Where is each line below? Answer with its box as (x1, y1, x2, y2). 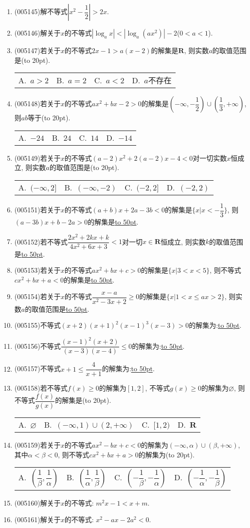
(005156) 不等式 (14, 340, 61, 351)
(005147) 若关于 (14, 45, 61, 55)
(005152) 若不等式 (14, 236, 68, 246)
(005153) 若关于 (14, 265, 61, 275)
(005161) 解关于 (14, 514, 61, 524)
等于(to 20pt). (28, 113, 71, 123)
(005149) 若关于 (14, 152, 61, 163)
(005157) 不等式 (14, 363, 61, 374)
